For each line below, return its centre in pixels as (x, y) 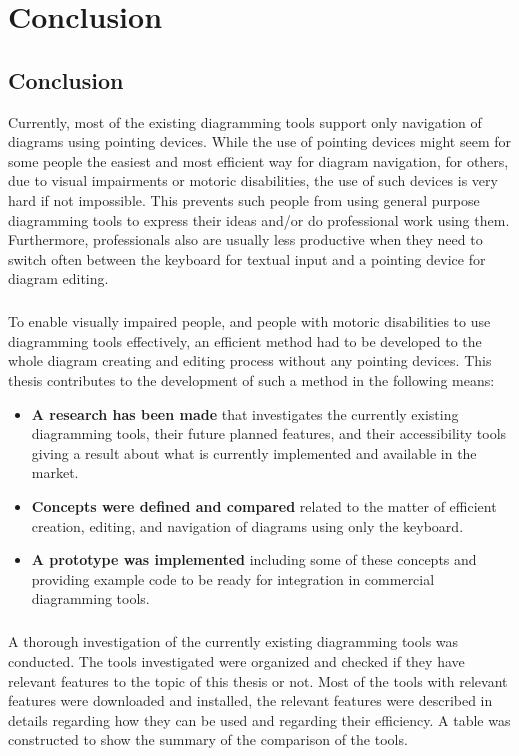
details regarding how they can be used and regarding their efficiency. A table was (259, 719)
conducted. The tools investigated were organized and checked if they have (236, 660)
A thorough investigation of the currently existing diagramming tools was (233, 641)
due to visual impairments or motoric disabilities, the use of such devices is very (253, 180)
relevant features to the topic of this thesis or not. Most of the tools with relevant (258, 680)
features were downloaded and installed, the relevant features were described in (250, 700)
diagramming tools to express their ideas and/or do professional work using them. (259, 219)
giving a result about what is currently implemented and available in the (254, 452)
